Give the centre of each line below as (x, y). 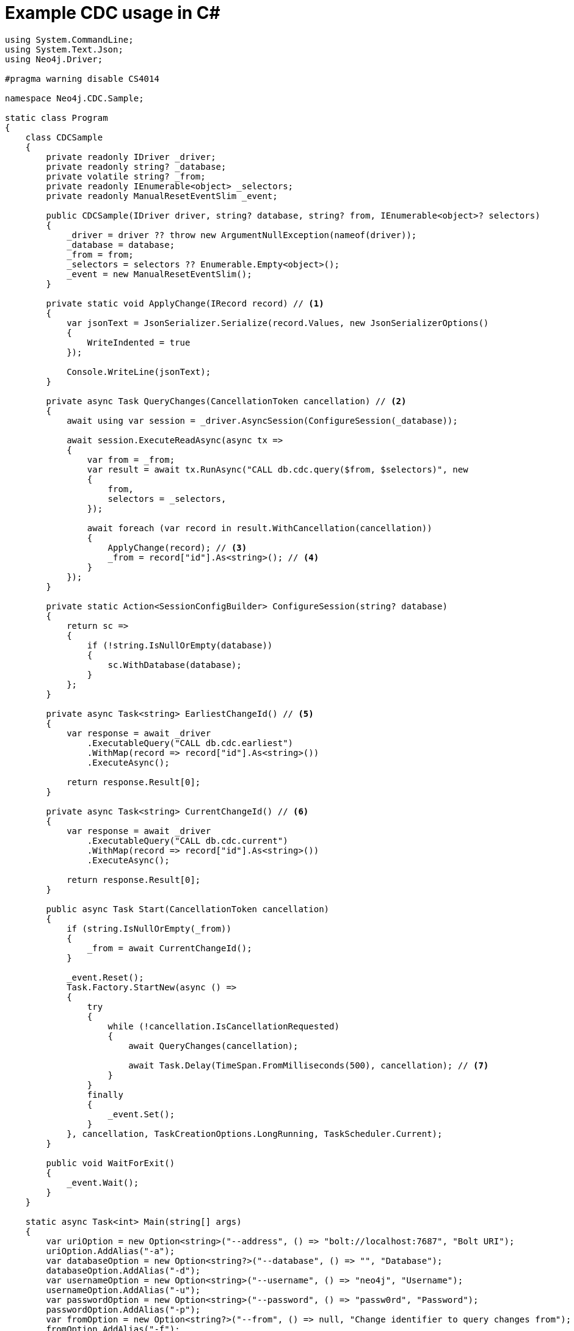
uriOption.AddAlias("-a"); (111, 1251)
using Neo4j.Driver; (54, 59)
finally (105, 1094)
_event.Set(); (141, 1114)
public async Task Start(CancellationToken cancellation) (188, 909)
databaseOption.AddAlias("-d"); (123, 1270)
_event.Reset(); (105, 977)
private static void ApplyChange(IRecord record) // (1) (185, 303)
